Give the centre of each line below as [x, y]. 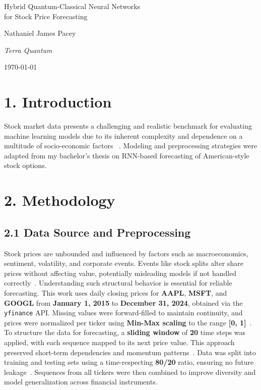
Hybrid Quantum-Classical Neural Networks [72, 6]
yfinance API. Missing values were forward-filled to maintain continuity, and [123, 313]
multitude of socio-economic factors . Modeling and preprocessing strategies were [131, 146]
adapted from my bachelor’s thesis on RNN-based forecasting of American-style [127, 155]
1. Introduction [58, 102]
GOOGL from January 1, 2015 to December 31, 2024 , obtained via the [123, 302]
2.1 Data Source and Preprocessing [97, 232]
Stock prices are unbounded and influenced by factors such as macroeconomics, [126, 253]
